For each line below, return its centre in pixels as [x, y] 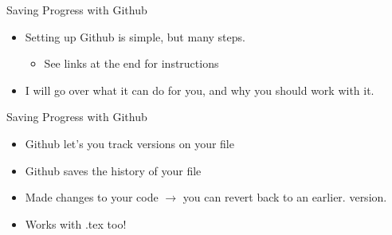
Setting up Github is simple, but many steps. [135, 36]
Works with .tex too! [76, 223]
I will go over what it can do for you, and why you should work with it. [200, 90]
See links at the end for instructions [131, 63]
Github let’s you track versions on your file [129, 143]
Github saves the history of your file [113, 170]
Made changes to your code [92, 197]
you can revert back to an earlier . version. [285, 197]
